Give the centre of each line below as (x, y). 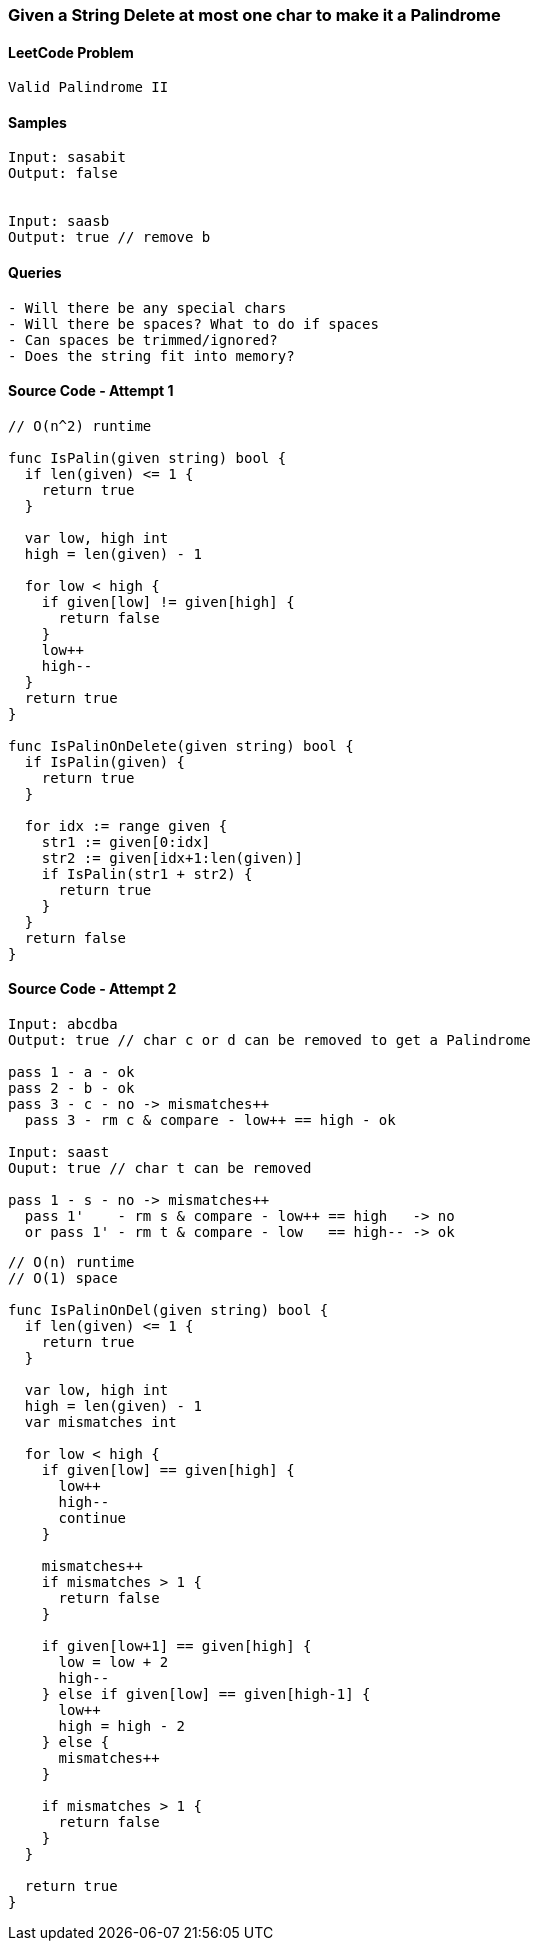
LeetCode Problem (71, 52)
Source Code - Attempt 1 (91, 391)
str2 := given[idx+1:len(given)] (172, 857)
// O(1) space (63, 1278)
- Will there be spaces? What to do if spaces (193, 323)
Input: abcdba (63, 1024)
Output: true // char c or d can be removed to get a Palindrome (269, 1040)
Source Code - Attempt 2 (92, 989)
